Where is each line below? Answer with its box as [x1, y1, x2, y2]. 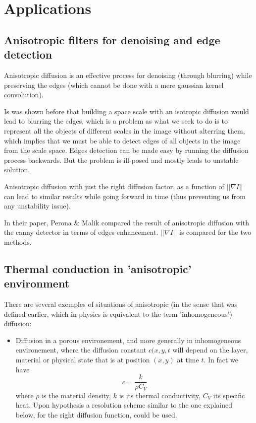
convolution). [4, 89, 44, 100]
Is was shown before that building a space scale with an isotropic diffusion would [4, 106, 249, 116]
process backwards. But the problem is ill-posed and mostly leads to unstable [4, 154, 239, 165]
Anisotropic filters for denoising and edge [4, 32, 220, 47]
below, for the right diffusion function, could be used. [15, 409, 177, 420]
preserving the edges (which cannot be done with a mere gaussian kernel [4, 79, 224, 90]
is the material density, [42, 390, 111, 400]
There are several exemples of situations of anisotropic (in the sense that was [4, 299, 238, 309]
